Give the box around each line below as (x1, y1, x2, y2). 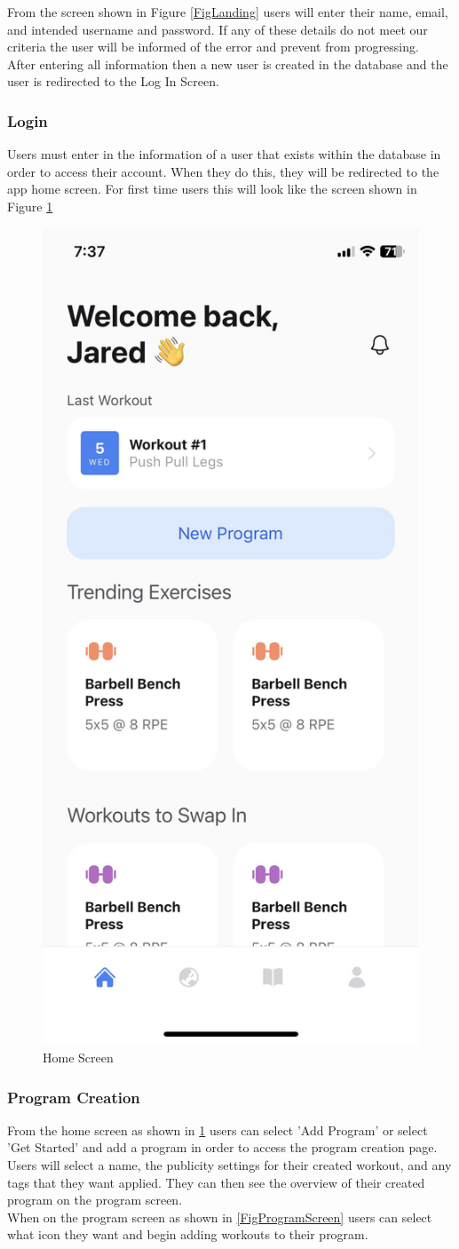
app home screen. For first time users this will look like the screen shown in (7, 179, 417, 198)
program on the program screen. (7, 1190, 183, 1209)
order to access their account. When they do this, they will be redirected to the (7, 162, 439, 180)
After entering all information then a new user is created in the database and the (7, 54, 448, 73)
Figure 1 (7, 196, 53, 215)
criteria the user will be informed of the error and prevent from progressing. (7, 37, 419, 56)
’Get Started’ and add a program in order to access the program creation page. (7, 1138, 438, 1157)
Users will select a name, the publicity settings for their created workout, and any (7, 1156, 452, 1174)
